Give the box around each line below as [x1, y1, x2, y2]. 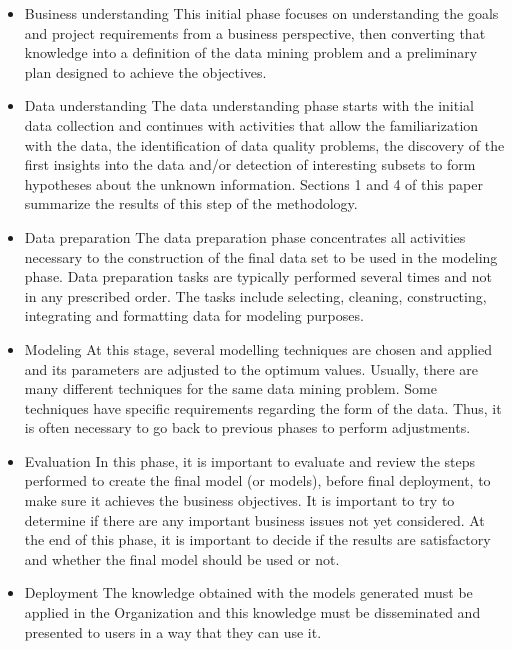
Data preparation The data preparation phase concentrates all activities [24, 226, 466, 247]
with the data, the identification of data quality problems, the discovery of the [24, 134, 505, 155]
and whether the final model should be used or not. [24, 548, 340, 569]
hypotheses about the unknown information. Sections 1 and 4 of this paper [24, 173, 483, 194]
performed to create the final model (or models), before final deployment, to [24, 470, 491, 491]
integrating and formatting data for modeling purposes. [24, 305, 364, 326]
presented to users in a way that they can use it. [24, 621, 322, 642]
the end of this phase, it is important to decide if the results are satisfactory [24, 529, 491, 550]
